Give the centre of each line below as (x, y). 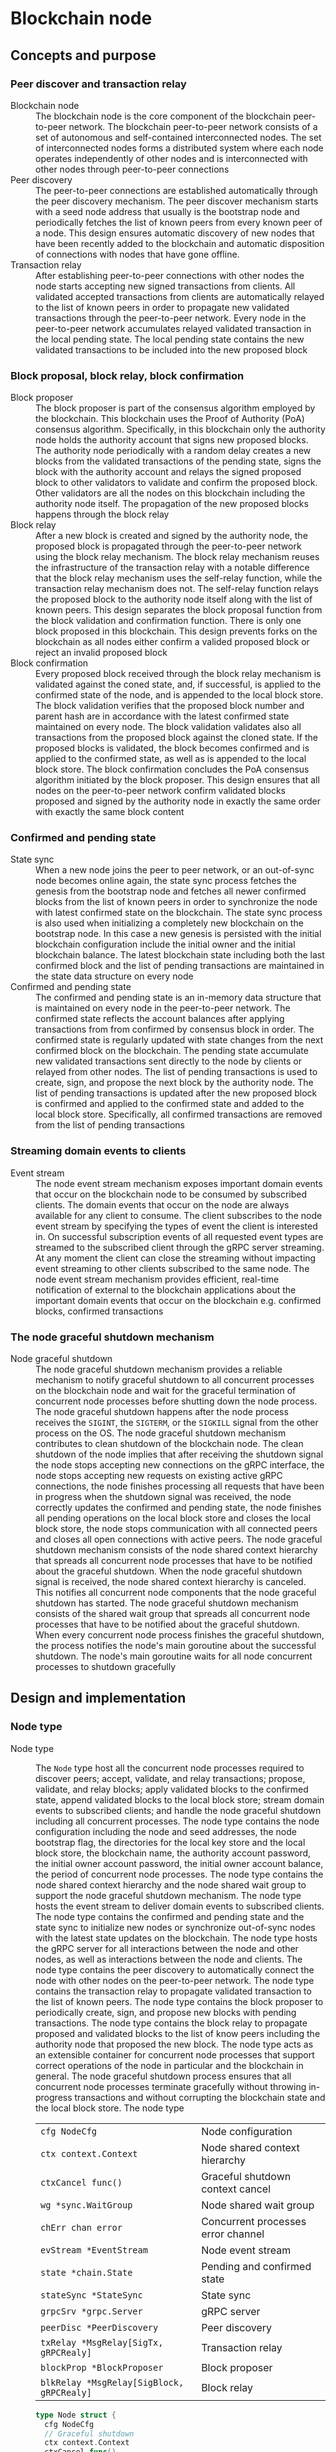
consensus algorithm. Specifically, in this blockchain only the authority (180, 429)
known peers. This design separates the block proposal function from (179, 610)
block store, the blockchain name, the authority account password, (173, 1853)
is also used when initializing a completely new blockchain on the (169, 923)
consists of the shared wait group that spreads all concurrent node (173, 1614)
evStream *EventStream (94, 2250)
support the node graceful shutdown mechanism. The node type (168, 1895)
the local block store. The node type (110, 2108)
